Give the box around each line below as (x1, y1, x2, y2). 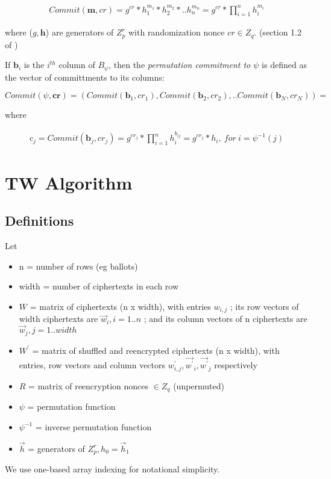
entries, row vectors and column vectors (19, 359, 166, 371)
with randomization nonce (128, 26, 225, 39)
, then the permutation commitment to (109, 58, 251, 71)
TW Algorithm (5, 170, 133, 194)
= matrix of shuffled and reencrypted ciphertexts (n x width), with (32, 344, 280, 356)
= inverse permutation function (35, 420, 152, 433)
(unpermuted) (173, 379, 225, 392)
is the (24, 58, 45, 71)
